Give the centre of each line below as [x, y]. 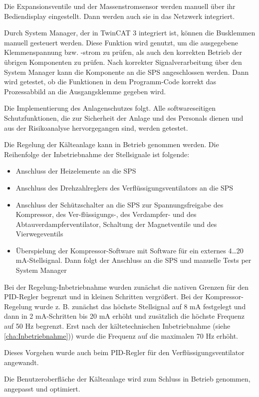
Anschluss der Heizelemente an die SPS [76, 171]
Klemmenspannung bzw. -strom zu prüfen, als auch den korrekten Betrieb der [123, 52]
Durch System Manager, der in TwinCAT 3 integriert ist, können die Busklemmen [130, 33]
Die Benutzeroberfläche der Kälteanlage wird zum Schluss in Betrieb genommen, [127, 379]
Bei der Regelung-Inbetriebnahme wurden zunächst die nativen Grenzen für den [126, 287]
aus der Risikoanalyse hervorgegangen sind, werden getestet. [96, 127]
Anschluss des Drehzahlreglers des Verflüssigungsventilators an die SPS [125, 187]
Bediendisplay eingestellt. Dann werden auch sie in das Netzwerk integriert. [120, 16]
